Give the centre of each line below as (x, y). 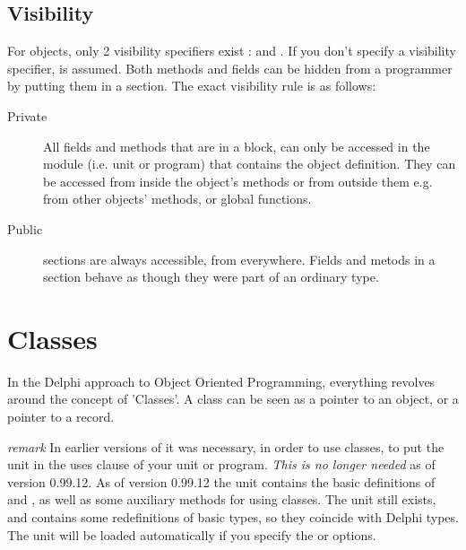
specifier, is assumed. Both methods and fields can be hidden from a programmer (230, 68)
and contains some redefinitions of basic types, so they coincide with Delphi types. (233, 517)
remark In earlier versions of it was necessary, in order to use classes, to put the (226, 446)
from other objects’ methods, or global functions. (177, 199)
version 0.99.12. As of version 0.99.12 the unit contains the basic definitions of (221, 481)
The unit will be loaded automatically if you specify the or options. (192, 534)
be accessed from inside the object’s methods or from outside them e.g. (238, 181)
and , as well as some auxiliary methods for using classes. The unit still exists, (222, 499)
